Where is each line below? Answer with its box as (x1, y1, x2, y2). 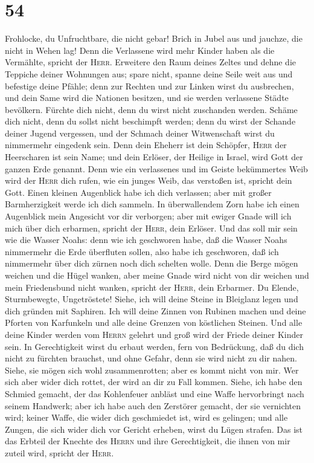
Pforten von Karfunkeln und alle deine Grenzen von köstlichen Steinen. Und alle (5, 316, 303, 329)
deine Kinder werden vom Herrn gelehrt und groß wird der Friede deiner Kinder (5, 328, 303, 340)
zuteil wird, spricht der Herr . (5, 446, 114, 459)
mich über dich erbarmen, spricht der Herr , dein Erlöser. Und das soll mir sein (5, 221, 298, 234)
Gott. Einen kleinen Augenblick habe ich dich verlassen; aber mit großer (5, 186, 272, 198)
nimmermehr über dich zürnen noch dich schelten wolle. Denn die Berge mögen (5, 257, 298, 270)
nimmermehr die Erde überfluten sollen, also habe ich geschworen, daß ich (5, 245, 279, 257)
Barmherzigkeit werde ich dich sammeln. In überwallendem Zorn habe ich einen (5, 198, 300, 210)
